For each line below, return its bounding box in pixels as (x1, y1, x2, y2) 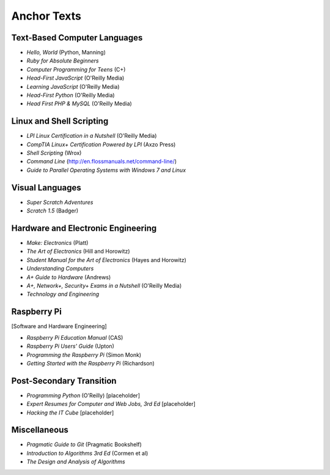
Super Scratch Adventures (26, 198, 94, 206)
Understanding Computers (26, 265, 94, 272)
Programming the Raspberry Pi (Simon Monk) (26, 351, 142, 358)
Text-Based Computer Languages (11, 32, 143, 43)
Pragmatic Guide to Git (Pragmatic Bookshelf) (26, 441, 142, 448)
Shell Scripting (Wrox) (26, 149, 82, 157)
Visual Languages (11, 182, 82, 193)
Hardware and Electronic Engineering (11, 223, 157, 233)
